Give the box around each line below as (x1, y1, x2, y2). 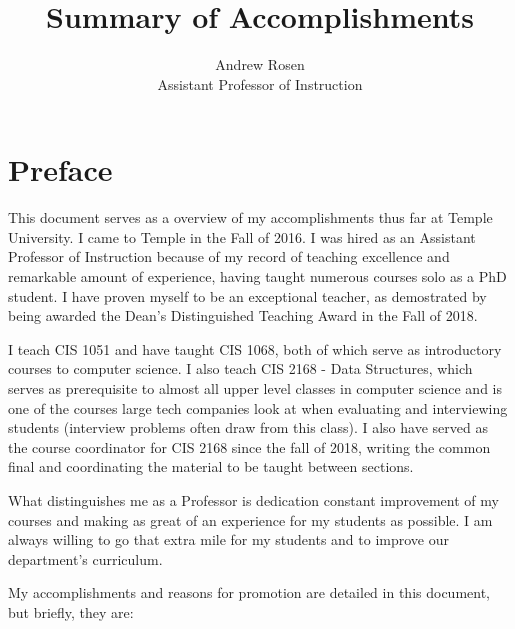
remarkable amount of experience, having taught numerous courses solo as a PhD (8, 266, 507, 287)
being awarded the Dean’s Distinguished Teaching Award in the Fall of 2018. (8, 305, 478, 326)
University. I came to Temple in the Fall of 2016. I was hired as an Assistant (8, 226, 476, 247)
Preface (8, 149, 113, 190)
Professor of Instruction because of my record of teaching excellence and (8, 246, 450, 267)
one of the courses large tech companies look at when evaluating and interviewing (8, 397, 508, 418)
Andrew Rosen (215, 54, 305, 75)
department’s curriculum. (8, 548, 163, 569)
